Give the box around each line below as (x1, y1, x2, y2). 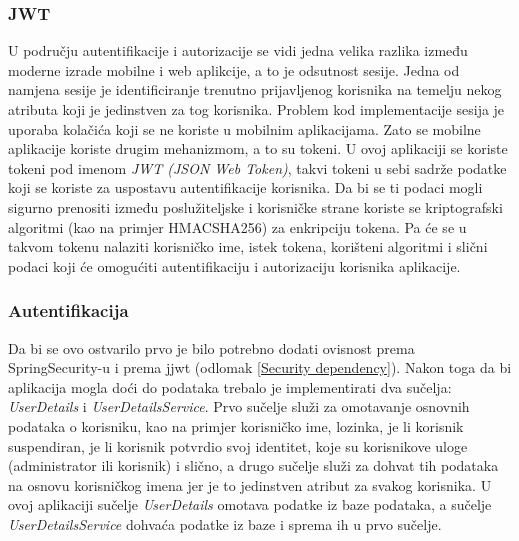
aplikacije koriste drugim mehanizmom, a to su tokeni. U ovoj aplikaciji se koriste (8, 138, 508, 159)
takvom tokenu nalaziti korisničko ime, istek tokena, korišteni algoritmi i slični (8, 236, 488, 257)
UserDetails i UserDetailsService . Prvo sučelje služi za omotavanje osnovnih (8, 396, 470, 417)
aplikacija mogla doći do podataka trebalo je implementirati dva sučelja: (8, 376, 452, 397)
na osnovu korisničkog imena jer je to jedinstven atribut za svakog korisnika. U (8, 474, 492, 495)
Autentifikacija (8, 298, 129, 323)
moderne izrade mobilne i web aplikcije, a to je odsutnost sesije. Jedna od (8, 59, 460, 80)
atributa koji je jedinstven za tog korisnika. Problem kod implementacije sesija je (8, 99, 505, 119)
